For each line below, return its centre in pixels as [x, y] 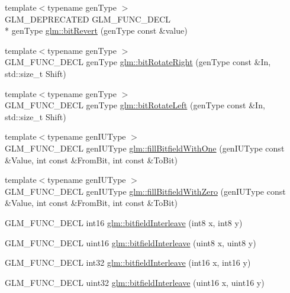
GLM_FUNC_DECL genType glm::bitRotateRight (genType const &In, [138, 62]
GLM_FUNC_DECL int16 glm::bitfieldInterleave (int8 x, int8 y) [124, 222]
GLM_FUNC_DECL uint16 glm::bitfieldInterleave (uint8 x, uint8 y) [130, 242]
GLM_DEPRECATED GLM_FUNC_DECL [88, 19]
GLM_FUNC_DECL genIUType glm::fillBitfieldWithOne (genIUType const [145, 148]
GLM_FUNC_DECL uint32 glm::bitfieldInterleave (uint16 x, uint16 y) [135, 282]
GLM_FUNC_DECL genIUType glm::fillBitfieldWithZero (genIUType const [145, 191]
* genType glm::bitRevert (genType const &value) [96, 30]
